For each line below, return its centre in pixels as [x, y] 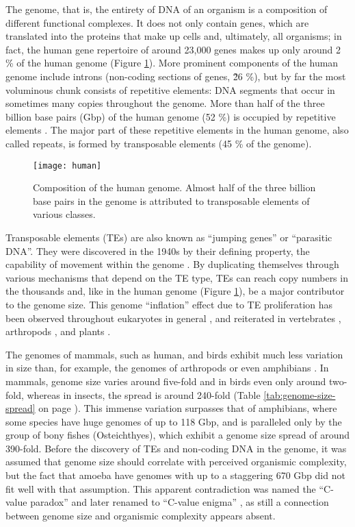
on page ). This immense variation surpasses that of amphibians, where [188, 408]
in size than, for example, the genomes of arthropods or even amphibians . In [167, 368]
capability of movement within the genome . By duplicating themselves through [172, 264]
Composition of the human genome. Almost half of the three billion [174, 187]
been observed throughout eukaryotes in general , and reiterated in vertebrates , [173, 318]
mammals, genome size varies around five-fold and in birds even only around [166, 381]
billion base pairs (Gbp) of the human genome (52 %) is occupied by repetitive [171, 116]
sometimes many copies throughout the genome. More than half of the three [165, 103]
